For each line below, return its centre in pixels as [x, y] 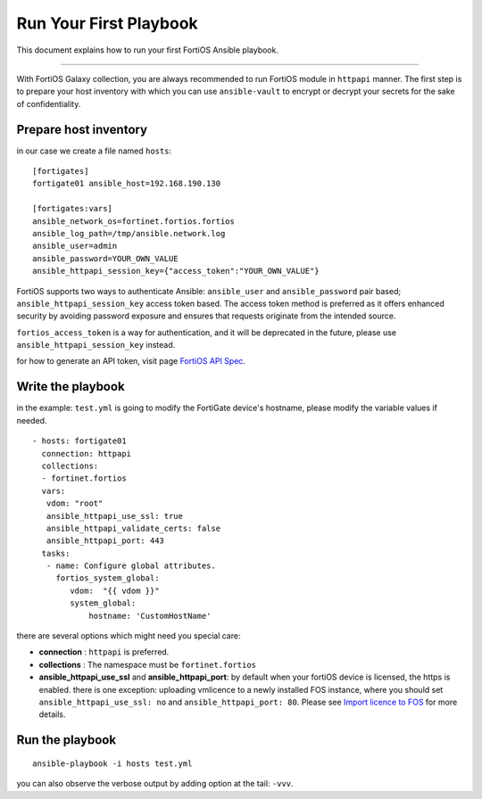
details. [52, 714]
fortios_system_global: [108, 578]
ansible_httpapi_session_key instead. [96, 345]
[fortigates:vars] [73, 209]
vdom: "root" [75, 503]
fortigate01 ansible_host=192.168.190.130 [127, 184]
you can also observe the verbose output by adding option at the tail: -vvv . [155, 784]
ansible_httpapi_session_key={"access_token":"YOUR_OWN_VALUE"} [176, 271]
